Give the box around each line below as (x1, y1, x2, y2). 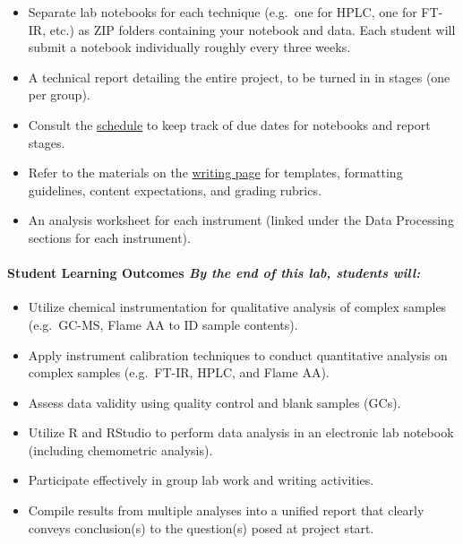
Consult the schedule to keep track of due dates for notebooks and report (28, 115, 431, 134)
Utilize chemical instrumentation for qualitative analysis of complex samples (28, 298, 447, 316)
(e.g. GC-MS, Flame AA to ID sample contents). (28, 315, 298, 333)
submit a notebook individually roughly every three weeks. (28, 38, 351, 56)
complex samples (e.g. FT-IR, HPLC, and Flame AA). (28, 363, 330, 382)
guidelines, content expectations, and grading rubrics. (28, 180, 322, 199)
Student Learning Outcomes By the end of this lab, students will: (7, 263, 421, 282)
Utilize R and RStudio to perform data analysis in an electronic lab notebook (28, 423, 454, 442)
